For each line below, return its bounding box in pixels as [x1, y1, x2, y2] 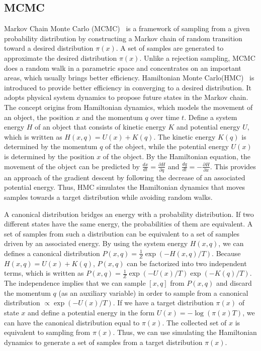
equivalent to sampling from [4, 327, 91, 337]
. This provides [210, 161, 256, 171]
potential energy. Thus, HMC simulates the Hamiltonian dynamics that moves [4, 182, 245, 192]
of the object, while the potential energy [105, 141, 229, 152]
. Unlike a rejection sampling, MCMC [139, 52, 255, 63]
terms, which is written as [4, 268, 84, 278]
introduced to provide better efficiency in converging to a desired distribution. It [4, 82, 251, 92]
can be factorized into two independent [127, 258, 247, 268]
